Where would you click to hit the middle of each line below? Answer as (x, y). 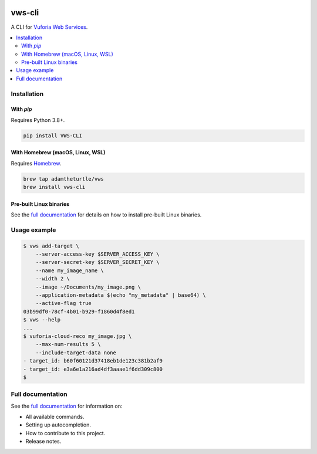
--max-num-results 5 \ (68, 344)
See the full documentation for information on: (67, 406)
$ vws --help (42, 320)
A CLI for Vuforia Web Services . (49, 27)
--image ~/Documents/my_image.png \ (88, 287)
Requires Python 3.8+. (38, 120)
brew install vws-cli (54, 187)
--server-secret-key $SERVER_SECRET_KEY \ (97, 262)
